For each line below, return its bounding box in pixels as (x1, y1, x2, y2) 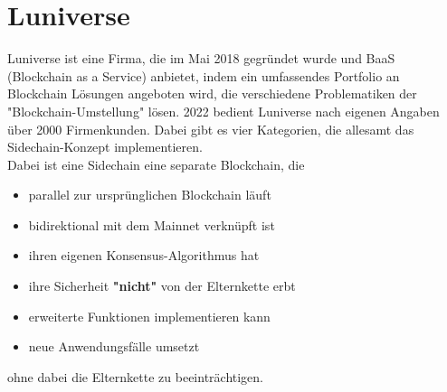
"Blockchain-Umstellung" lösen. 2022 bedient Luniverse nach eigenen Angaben (7, 101, 440, 120)
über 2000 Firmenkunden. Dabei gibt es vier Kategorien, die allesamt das (7, 119, 414, 138)
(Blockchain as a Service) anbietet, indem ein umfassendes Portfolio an (7, 66, 400, 85)
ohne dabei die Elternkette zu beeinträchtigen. (7, 367, 264, 386)
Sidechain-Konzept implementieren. (7, 137, 203, 156)
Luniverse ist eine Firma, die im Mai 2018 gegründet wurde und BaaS (7, 49, 395, 68)
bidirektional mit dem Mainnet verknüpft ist (28, 215, 275, 234)
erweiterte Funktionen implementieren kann (28, 306, 271, 325)
